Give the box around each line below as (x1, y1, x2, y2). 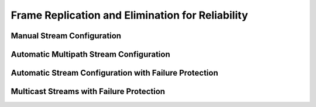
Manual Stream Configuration (11, 31, 122, 41)
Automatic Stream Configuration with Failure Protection (11, 68, 219, 78)
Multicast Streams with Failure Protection (11, 87, 166, 97)
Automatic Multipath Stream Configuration (11, 49, 170, 59)
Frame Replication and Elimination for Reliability (11, 9, 248, 22)
